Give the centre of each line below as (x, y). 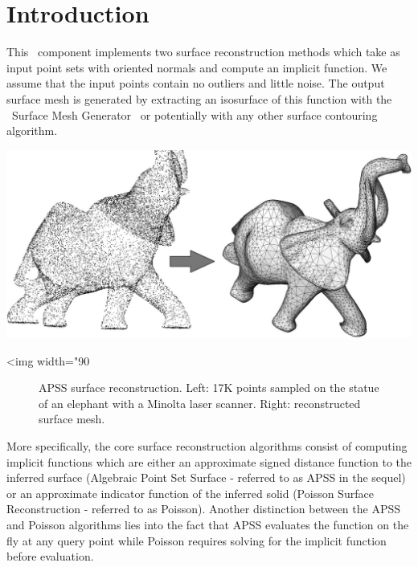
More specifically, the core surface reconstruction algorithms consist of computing (207, 445)
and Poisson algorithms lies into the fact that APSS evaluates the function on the (208, 524)
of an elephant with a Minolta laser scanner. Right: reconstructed (200, 403)
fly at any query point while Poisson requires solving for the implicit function (197, 540)
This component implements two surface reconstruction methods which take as (203, 52)
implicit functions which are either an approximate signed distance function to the (209, 461)
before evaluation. (50, 556)
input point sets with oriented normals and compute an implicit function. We (197, 67)
